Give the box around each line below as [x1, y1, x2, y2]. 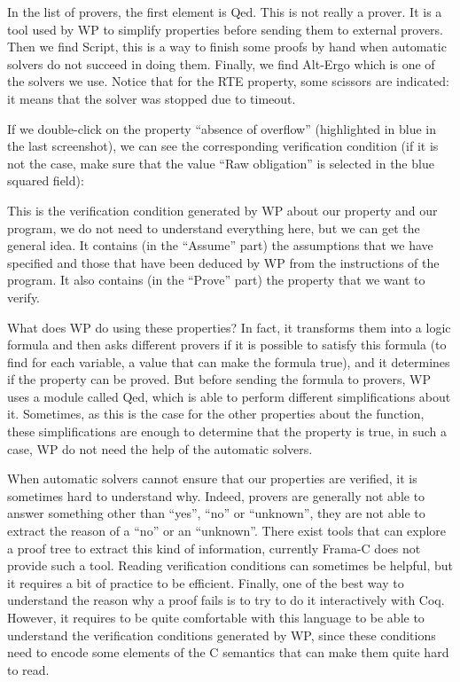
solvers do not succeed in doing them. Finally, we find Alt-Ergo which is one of [7, 54, 435, 73]
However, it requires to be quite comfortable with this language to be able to [7, 608, 425, 626]
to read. [7, 660, 50, 678]
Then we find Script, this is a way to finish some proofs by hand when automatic [7, 37, 447, 56]
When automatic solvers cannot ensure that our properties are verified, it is [7, 469, 417, 488]
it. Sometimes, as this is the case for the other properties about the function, [7, 404, 425, 423]
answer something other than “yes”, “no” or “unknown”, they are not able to [7, 504, 425, 522]
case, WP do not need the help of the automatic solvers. [7, 439, 313, 458]
